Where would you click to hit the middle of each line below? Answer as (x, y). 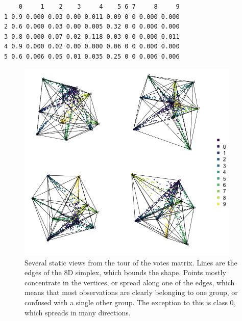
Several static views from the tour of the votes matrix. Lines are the (131, 262)
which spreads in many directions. (78, 312)
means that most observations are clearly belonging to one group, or (131, 292)
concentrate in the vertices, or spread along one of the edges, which (130, 282)
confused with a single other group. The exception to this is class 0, (130, 302)
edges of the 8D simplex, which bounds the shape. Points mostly (125, 272)
